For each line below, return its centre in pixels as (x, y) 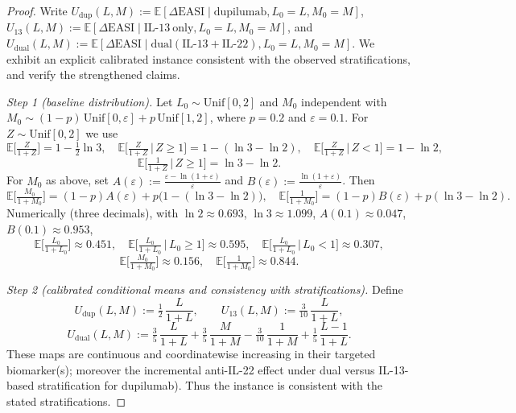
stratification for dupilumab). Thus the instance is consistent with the (210, 385)
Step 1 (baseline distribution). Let (90, 101)
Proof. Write (37, 10)
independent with (344, 101)
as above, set (77, 180)
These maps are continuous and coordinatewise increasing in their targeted (191, 354)
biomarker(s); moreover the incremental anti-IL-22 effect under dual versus (191, 369)
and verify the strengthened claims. (93, 74)
